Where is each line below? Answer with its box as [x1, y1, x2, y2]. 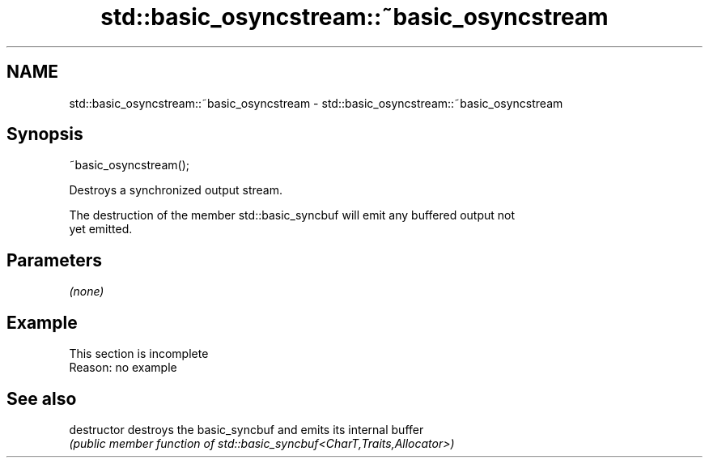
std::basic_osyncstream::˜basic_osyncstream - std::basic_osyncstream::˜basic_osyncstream [69, 96, 563, 110]
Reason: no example [69, 360, 177, 375]
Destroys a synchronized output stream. [69, 183, 282, 198]
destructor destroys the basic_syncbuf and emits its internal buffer [69, 422, 424, 436]
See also [6, 388, 77, 409]
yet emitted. [69, 222, 133, 236]
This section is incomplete [69, 347, 209, 361]
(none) [69, 284, 104, 299]
